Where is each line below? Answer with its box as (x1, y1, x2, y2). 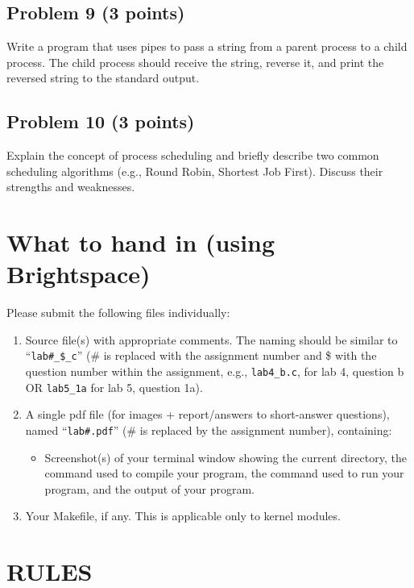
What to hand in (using (6, 226, 275, 259)
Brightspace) (6, 257, 151, 290)
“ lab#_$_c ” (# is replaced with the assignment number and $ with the (25, 347, 377, 364)
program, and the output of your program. (44, 480, 255, 497)
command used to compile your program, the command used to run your (44, 465, 404, 482)
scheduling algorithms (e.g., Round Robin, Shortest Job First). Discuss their (6, 162, 383, 179)
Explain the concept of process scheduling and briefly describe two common (6, 147, 379, 164)
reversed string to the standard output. (6, 69, 200, 86)
